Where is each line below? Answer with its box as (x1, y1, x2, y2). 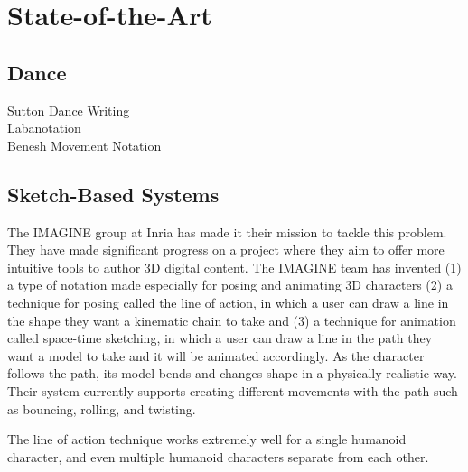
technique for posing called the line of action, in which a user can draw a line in (7, 292, 449, 311)
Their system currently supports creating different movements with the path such (7, 381, 458, 400)
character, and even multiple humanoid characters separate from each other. (7, 447, 429, 466)
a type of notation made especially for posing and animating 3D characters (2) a (7, 275, 453, 294)
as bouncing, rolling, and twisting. (7, 399, 196, 418)
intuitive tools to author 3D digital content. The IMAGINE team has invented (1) (7, 257, 462, 276)
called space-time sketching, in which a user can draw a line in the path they (7, 329, 433, 347)
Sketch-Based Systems (7, 180, 220, 208)
